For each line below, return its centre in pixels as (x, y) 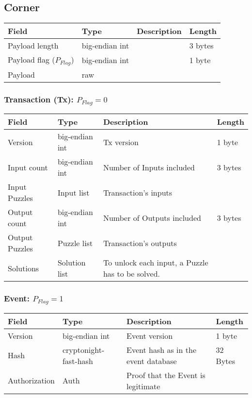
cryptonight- (83, 349)
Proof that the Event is (166, 375)
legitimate (143, 386)
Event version (150, 335)
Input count (28, 167)
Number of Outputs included (152, 217)
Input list (73, 192)
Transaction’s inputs (138, 192)
